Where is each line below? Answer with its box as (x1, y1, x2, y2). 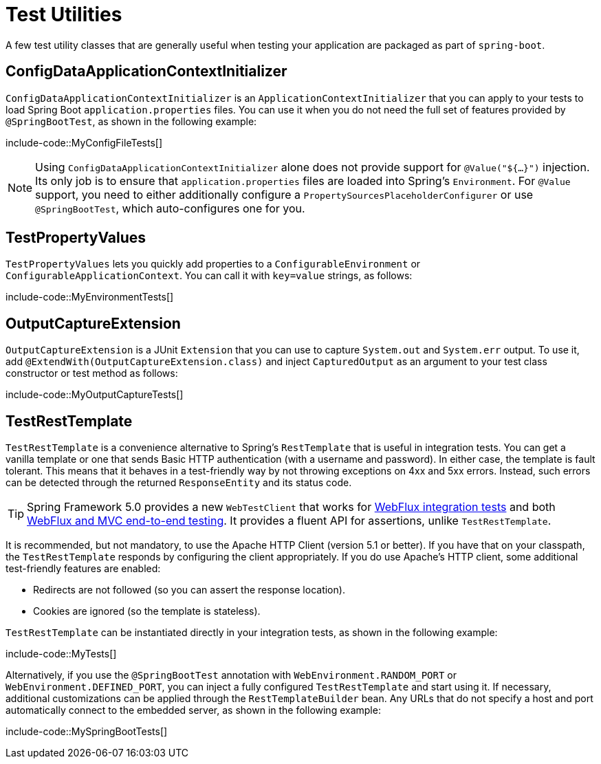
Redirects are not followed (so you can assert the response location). (33, 584, 345, 596)
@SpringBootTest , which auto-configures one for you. (35, 201, 305, 215)
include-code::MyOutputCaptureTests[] (6, 389, 184, 401)
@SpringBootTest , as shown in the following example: (6, 115, 257, 127)
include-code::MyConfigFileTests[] (6, 136, 162, 149)
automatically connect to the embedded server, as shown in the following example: (6, 704, 381, 717)
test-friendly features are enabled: (6, 563, 161, 575)
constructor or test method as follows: (6, 367, 178, 380)
